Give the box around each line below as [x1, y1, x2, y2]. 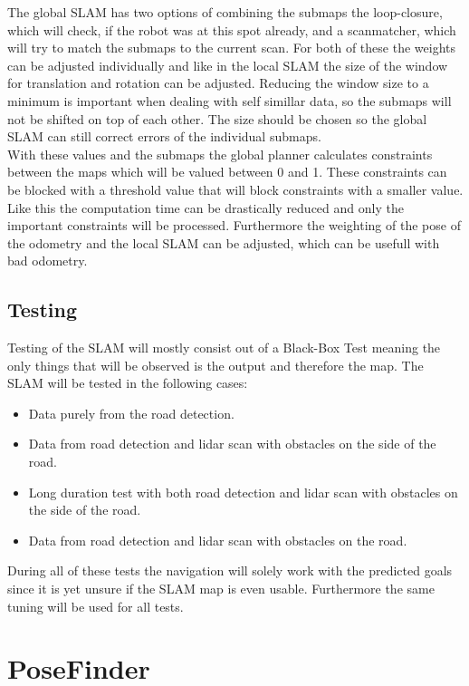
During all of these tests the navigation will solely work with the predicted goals [7, 561, 453, 580]
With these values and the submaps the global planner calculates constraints [7, 144, 433, 163]
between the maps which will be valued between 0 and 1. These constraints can [7, 162, 447, 181]
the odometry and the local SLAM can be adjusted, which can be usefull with [7, 233, 440, 252]
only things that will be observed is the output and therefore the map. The [7, 355, 424, 374]
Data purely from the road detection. [28, 403, 234, 422]
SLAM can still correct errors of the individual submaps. [7, 127, 321, 146]
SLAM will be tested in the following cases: [7, 373, 248, 392]
